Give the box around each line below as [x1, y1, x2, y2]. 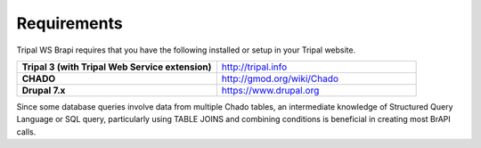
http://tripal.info [221, 61, 288, 73]
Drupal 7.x [21, 84, 66, 96]
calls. [16, 126, 37, 137]
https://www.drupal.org [221, 84, 320, 96]
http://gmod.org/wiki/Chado [221, 72, 338, 85]
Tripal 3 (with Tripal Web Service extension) [21, 61, 212, 73]
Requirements [16, 13, 124, 33]
